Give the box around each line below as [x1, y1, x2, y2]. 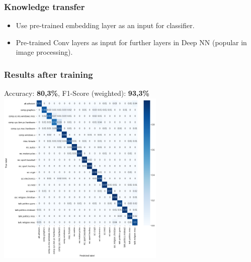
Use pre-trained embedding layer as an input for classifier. [16, 20, 195, 31]
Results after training [4, 68, 93, 80]
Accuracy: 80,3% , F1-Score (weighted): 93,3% [4, 88, 149, 98]
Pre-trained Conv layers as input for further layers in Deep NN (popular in [16, 37, 247, 47]
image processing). [16, 47, 73, 57]
